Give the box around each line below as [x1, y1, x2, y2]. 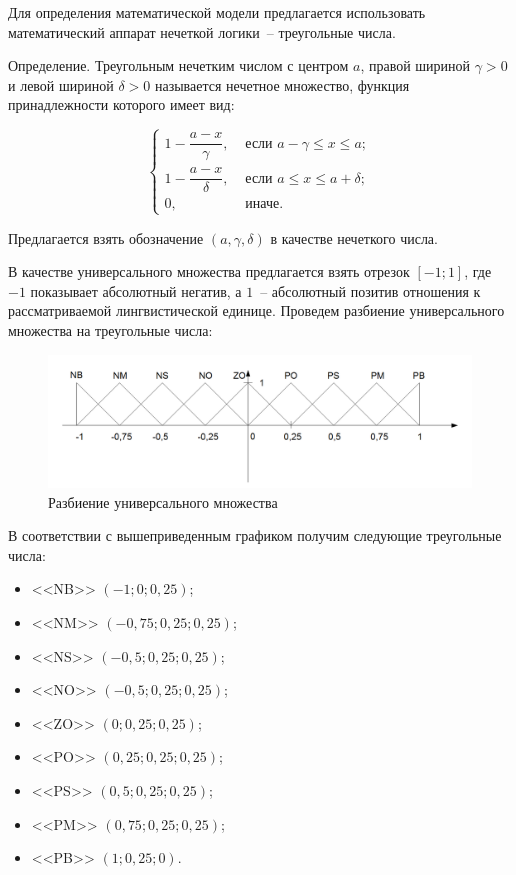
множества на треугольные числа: [8, 320, 213, 341]
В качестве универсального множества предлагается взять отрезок [8, 261, 410, 282]
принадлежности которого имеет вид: [8, 94, 235, 115]
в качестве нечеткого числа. [270, 227, 438, 248]
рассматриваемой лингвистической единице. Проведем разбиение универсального [8, 300, 505, 321]
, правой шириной [360, 55, 471, 76]
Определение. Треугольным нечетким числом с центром [8, 55, 349, 76]
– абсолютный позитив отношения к [260, 280, 481, 301]
